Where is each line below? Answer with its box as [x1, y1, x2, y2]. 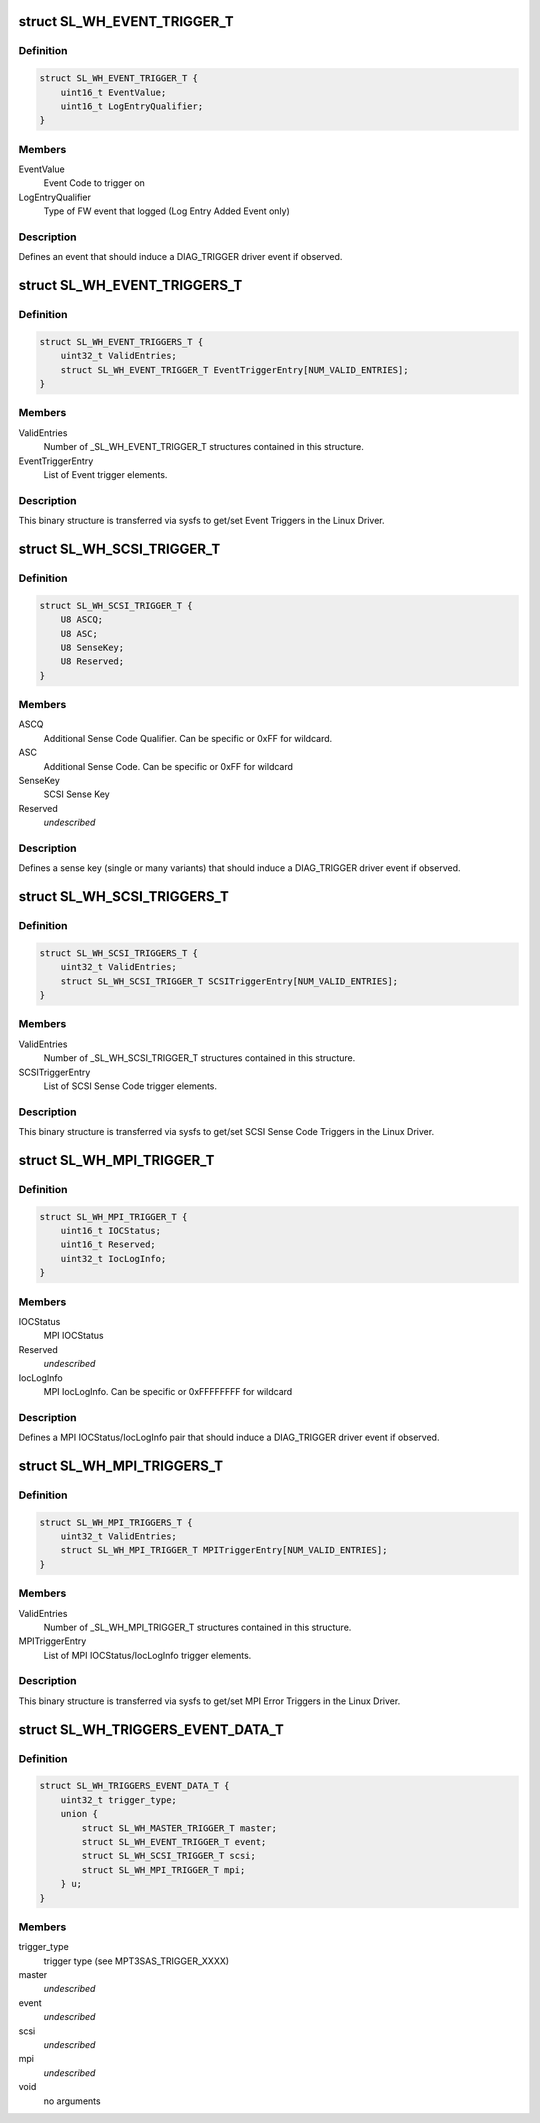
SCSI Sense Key [43, 788, 110, 800]
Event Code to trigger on [43, 177, 145, 189]
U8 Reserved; [60, 656, 125, 667]
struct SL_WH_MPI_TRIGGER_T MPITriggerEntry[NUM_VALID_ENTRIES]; [60, 1545, 388, 1556]
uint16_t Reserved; [60, 1239, 157, 1250]
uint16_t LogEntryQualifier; [60, 100, 204, 112]
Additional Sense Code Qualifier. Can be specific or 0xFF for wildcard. [43, 732, 333, 744]
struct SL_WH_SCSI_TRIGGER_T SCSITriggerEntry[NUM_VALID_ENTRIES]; [60, 975, 399, 987]
